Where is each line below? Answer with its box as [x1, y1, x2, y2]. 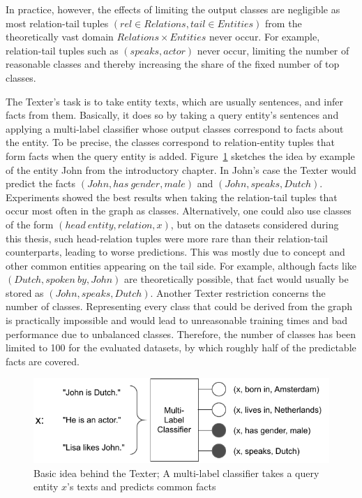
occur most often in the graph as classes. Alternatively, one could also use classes [6, 203, 352, 218]
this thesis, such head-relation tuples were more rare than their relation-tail [6, 230, 328, 245]
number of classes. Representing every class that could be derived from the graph [6, 299, 353, 314]
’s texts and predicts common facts [67, 479, 216, 494]
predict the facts [6, 176, 76, 191]
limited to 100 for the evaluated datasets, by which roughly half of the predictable [6, 340, 356, 355]
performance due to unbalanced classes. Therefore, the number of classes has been [6, 326, 356, 341]
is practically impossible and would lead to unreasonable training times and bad [6, 313, 348, 328]
